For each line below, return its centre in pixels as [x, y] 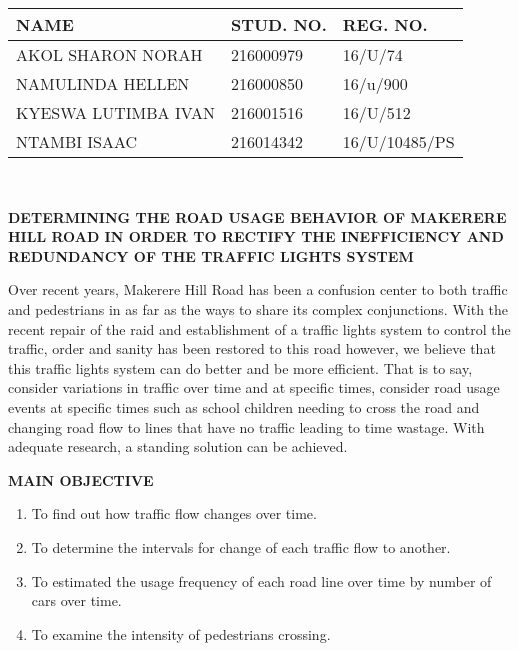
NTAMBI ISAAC [77, 141]
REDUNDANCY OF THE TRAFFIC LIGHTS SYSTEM [211, 255]
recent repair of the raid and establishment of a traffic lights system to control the [259, 328]
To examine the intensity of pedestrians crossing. [181, 633]
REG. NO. [385, 24]
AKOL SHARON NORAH [109, 54]
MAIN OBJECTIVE [81, 479]
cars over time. [76, 600]
